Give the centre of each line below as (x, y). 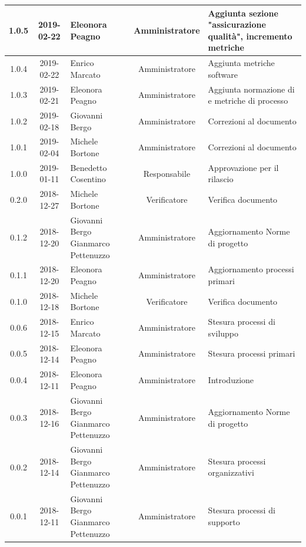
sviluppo (223, 333)
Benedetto (89, 167)
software (223, 74)
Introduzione (231, 379)
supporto (224, 522)
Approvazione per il (243, 167)
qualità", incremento (250, 36)
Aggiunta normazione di (251, 89)
